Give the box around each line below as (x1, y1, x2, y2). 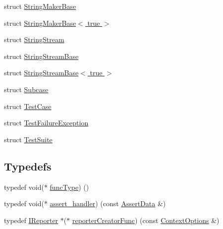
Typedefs (4, 158, 52, 173)
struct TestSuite (4, 134, 53, 144)
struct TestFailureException (4, 117, 89, 128)
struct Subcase (4, 84, 49, 94)
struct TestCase (4, 101, 52, 111)
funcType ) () (50, 181, 89, 192)
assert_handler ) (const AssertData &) (50, 198, 166, 209)
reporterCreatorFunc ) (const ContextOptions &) (72, 215, 220, 225)
